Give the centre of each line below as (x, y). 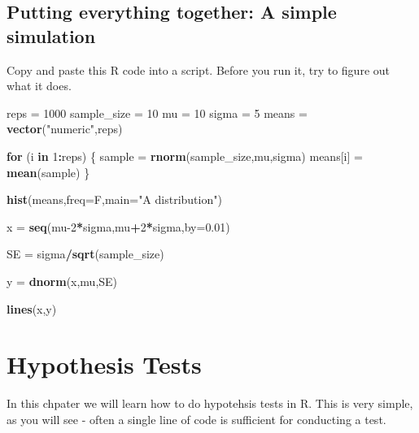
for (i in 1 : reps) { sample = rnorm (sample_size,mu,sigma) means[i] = (185, 156)
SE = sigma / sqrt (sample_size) (85, 254)
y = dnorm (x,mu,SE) (62, 281)
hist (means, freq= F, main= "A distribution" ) (114, 199)
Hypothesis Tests (104, 364)
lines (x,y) (32, 308)
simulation (51, 35)
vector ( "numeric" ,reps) (65, 129)
